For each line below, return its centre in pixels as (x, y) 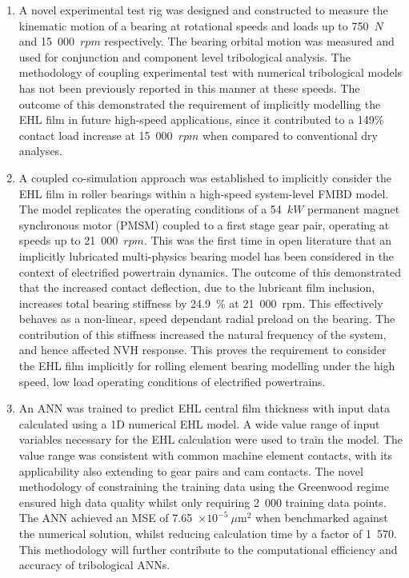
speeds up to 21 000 (68, 240)
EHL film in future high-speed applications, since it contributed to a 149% (201, 120)
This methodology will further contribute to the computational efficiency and (208, 549)
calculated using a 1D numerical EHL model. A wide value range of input (199, 423)
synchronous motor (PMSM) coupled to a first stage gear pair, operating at (204, 224)
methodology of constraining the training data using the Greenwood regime (204, 486)
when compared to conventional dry (290, 135)
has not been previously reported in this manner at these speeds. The (189, 88)
